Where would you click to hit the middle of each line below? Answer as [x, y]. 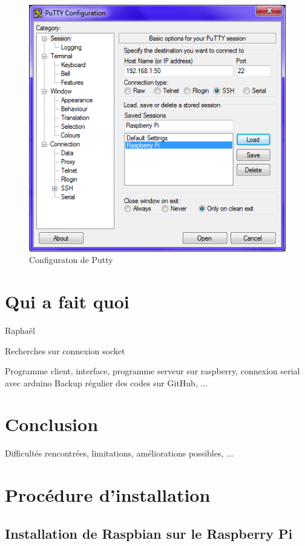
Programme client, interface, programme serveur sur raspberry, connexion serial [152, 371]
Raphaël [20, 330]
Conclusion [52, 424]
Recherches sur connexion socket [65, 350]
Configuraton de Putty [71, 260]
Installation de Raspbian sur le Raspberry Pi [149, 533]
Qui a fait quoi [67, 301]
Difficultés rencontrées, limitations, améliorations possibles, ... [119, 453]
